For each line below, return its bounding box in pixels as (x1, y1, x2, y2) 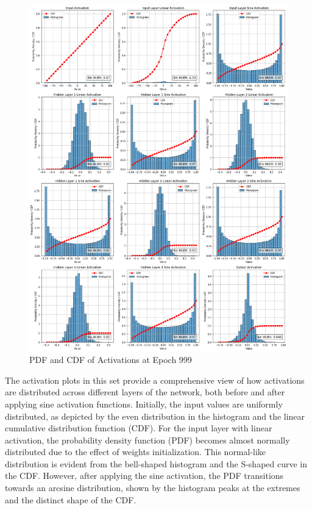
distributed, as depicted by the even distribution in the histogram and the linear (5, 409, 305, 422)
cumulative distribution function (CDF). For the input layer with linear (5, 422, 272, 434)
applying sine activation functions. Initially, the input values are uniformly (5, 397, 283, 410)
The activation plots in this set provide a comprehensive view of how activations (5, 373, 305, 386)
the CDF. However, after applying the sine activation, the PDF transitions (5, 469, 284, 482)
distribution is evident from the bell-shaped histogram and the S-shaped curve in (5, 457, 308, 470)
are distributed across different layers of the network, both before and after (5, 386, 285, 398)
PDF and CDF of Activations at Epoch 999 (29, 353, 192, 366)
